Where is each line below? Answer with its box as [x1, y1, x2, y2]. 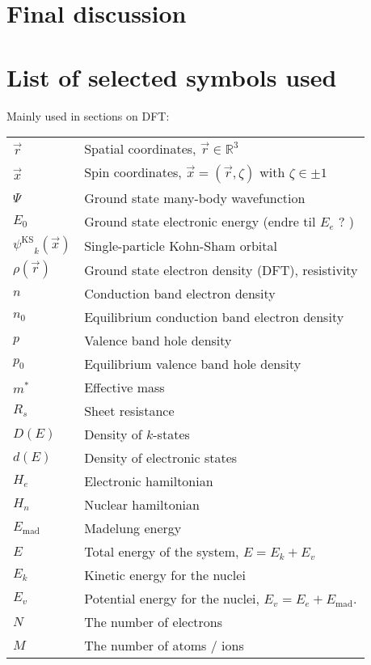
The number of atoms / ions [84, 636, 244, 655]
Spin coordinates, [84, 163, 182, 182]
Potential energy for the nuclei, [84, 589, 259, 608]
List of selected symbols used [6, 60, 337, 93]
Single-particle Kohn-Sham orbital [84, 235, 277, 255]
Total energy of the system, [84, 542, 239, 561]
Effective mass [84, 378, 165, 397]
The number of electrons [84, 612, 223, 632]
